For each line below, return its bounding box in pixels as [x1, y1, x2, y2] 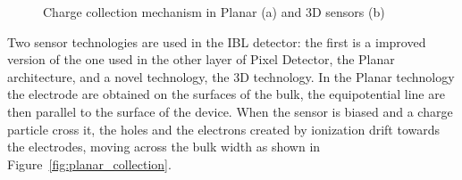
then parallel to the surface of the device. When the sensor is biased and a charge [7, 102, 453, 120]
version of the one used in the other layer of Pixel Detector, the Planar [7, 50, 395, 69]
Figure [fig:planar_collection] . [7, 154, 172, 173]
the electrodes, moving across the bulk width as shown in [7, 137, 321, 156]
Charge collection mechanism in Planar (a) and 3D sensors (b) [43, 3, 385, 20]
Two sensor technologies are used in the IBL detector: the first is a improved [7, 32, 426, 51]
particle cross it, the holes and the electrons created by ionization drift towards [7, 119, 440, 138]
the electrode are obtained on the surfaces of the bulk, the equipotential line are [7, 85, 445, 103]
